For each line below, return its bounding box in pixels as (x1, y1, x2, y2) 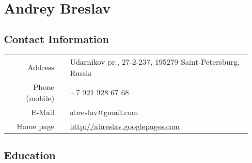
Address (27, 61, 55, 73)
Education (4, 147, 56, 162)
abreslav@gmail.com (70, 106, 138, 118)
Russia (70, 67, 92, 78)
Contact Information (4, 31, 109, 46)
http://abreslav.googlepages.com (70, 120, 180, 132)
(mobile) (26, 92, 55, 104)
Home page (16, 120, 55, 132)
